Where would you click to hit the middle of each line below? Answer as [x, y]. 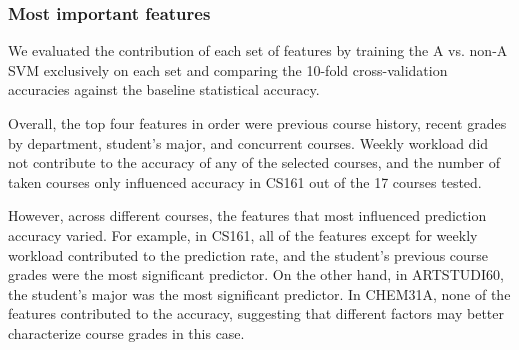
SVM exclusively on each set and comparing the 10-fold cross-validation [228, 69]
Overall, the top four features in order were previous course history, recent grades [257, 123]
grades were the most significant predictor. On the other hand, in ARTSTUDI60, [256, 274]
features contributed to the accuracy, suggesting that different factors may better [256, 313]
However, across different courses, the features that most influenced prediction [247, 215]
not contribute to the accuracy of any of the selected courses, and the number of [254, 162]
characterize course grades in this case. [126, 332]
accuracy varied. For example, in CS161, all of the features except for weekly [243, 234]
